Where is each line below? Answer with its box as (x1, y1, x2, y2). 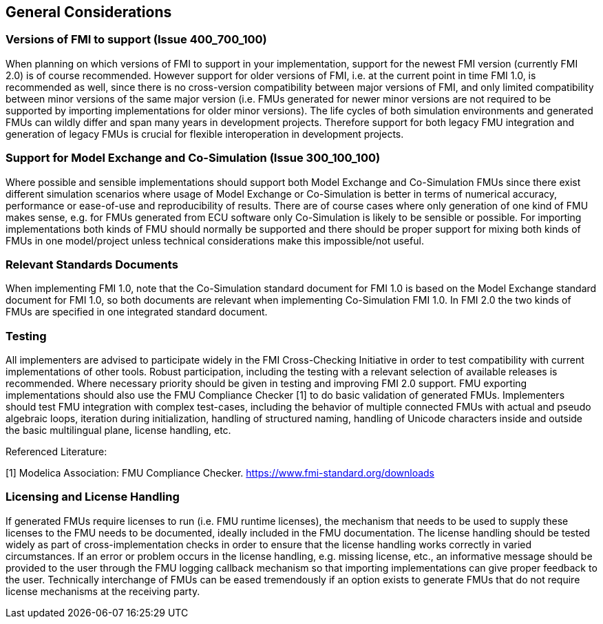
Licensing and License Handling (6, 490, 180, 504)
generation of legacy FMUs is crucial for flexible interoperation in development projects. (6, 127, 404, 140)
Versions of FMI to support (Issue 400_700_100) (6, 32, 267, 47)
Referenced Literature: (6, 446, 107, 458)
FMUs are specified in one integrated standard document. (6, 306, 268, 318)
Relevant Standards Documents (6, 257, 178, 271)
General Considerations (6, 3, 172, 21)
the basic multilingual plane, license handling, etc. (6, 424, 231, 437)
